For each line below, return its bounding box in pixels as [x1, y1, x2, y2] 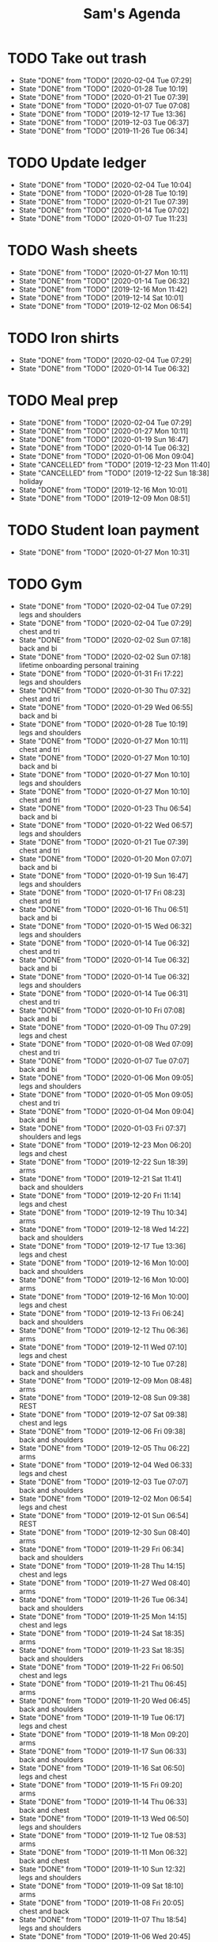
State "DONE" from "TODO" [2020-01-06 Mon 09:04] [18, 451, 194, 460]
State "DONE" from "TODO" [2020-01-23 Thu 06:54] [18, 803, 191, 813]
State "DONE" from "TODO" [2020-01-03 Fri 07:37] [18, 1123, 186, 1133]
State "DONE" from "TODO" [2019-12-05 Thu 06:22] [18, 1443, 190, 1452]
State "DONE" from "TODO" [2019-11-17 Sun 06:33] [18, 1746, 187, 1756]
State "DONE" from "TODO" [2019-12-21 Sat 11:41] [18, 1173, 182, 1183]
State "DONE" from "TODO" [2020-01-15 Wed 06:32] [18, 921, 193, 931]
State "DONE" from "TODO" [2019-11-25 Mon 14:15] [18, 1612, 187, 1621]
